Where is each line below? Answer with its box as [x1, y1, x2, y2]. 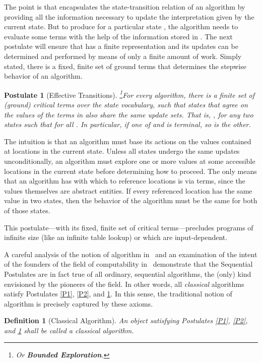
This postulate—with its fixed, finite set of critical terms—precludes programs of [4, 222, 253, 232]
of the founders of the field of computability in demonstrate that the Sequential [4, 259, 253, 269]
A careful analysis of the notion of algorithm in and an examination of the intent [4, 249, 257, 259]
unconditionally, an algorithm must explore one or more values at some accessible [4, 155, 255, 166]
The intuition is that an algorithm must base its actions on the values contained [4, 136, 251, 146]
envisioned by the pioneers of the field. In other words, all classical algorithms [4, 278, 244, 289]
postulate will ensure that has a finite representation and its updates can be [4, 41, 238, 51]
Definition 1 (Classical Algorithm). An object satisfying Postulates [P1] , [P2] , [4, 315, 248, 326]
